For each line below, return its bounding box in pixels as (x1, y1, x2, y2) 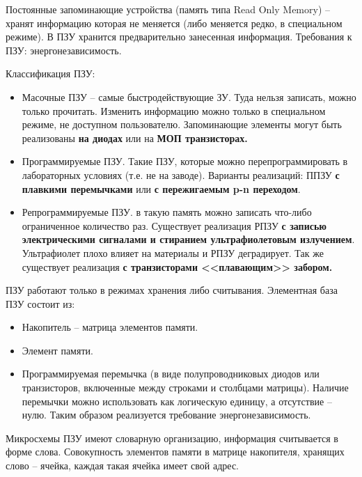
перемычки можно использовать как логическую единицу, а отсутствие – (22, 393, 332, 408)
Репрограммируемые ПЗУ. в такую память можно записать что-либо (22, 205, 312, 219)
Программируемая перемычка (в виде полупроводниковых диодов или (22, 366, 320, 381)
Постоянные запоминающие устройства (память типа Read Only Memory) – (6, 2, 331, 16)
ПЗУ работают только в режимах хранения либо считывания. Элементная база (6, 283, 338, 297)
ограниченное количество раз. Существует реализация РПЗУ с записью (22, 218, 327, 233)
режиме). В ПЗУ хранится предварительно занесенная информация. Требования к (6, 29, 352, 44)
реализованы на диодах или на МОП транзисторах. (22, 130, 248, 145)
